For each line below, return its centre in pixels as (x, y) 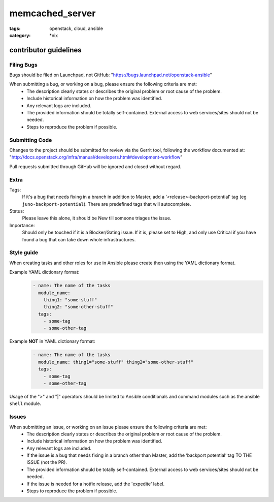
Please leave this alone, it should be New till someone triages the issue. (97, 218)
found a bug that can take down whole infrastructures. (79, 239)
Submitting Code (31, 140)
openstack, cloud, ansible (76, 28)
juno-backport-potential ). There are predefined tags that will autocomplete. (107, 204)
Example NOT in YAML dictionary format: (52, 341)
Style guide (24, 253)
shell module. (25, 403)
